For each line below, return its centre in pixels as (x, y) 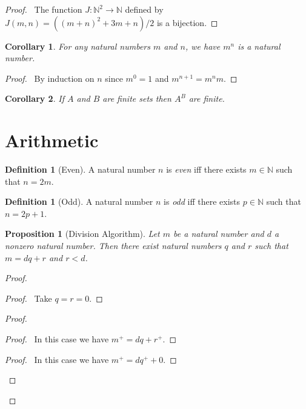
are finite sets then (137, 98)
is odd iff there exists (202, 201)
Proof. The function (44, 9)
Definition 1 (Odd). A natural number (79, 201)
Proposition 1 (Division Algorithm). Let (82, 234)
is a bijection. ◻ (187, 22)
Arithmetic (52, 140)
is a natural (259, 46)
